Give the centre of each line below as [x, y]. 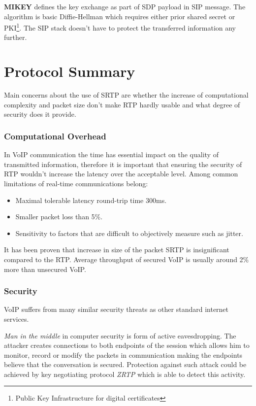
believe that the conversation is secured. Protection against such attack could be [125, 364]
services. [16, 319]
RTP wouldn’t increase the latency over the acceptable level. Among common [121, 174]
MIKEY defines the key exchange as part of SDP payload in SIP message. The [125, 6]
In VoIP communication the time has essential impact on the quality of [111, 154]
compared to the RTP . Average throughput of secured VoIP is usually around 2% [127, 259]
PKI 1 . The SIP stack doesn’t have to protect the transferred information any [120, 27]
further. [16, 37]
